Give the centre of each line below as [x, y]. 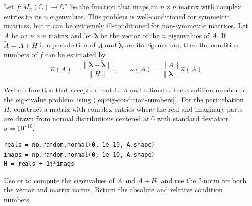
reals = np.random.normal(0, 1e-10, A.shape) [79, 145]
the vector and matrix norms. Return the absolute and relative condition [113, 190]
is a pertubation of [68, 45]
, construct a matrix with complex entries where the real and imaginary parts [126, 109]
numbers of [21, 55]
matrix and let [70, 35]
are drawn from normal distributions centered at [77, 118]
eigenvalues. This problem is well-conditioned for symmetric [140, 16]
